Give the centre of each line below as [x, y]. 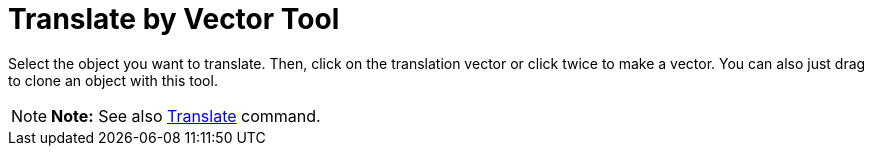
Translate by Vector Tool [174, 19]
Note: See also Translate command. [186, 115]
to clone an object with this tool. [113, 80]
